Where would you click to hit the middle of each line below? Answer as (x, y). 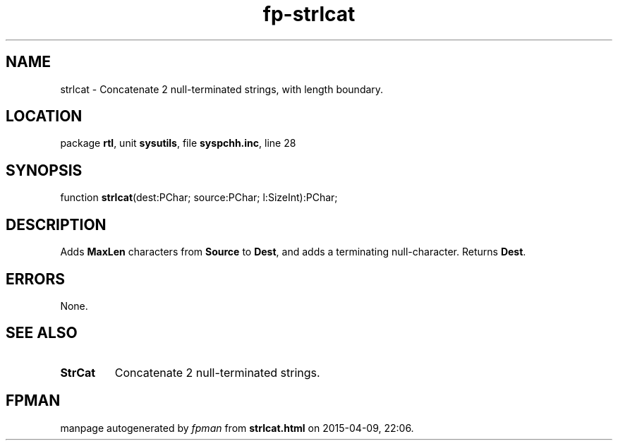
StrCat (78, 372)
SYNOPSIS (44, 170)
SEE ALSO (42, 333)
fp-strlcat (309, 14)
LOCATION (44, 116)
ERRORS (36, 279)
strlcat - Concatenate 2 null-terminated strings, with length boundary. (222, 89)
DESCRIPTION (56, 224)
